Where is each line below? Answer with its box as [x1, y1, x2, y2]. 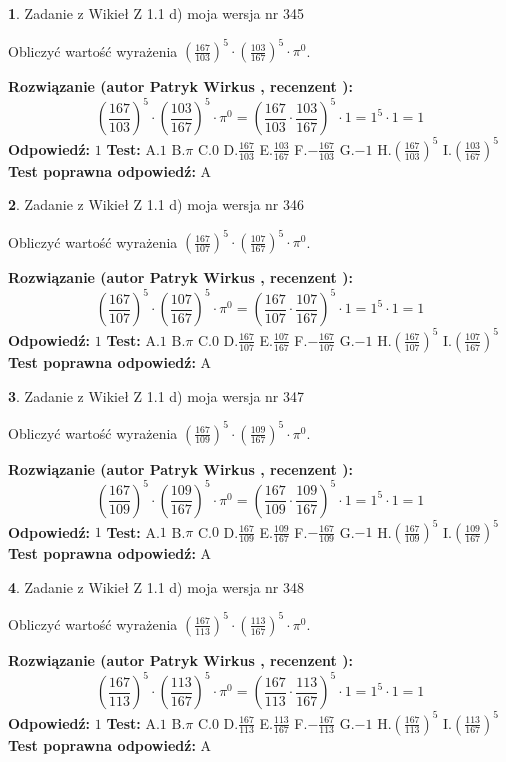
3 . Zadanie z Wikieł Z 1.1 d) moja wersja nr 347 [8, 385, 305, 406]
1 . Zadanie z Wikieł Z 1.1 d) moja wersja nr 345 [8, 3, 305, 23]
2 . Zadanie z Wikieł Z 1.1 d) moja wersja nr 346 [8, 194, 305, 215]
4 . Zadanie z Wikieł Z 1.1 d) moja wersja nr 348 [8, 576, 305, 597]
